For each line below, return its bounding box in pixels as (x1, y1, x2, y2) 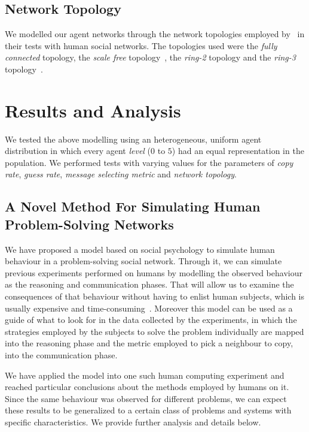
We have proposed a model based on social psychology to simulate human (5, 243, 275, 255)
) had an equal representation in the (172, 144, 304, 157)
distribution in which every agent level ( (5, 144, 151, 157)
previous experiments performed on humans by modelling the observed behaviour (5, 266, 302, 279)
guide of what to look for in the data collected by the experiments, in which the (5, 313, 297, 326)
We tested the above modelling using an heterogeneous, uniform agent (5, 132, 262, 145)
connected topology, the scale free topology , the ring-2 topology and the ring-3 (5, 51, 296, 64)
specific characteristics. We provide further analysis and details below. (5, 415, 261, 428)
